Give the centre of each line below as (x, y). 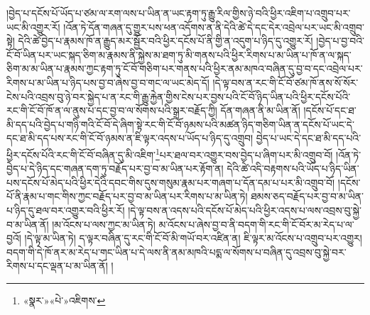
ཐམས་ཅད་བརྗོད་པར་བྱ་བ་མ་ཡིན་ (308, 196)
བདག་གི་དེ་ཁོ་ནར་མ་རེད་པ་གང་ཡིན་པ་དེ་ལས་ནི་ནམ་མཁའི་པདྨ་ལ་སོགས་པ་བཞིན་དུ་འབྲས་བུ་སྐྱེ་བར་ (176, 252)
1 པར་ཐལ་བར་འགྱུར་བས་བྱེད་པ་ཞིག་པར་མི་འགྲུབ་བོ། (244, 153)
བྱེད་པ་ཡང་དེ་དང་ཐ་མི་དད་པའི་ (309, 138)
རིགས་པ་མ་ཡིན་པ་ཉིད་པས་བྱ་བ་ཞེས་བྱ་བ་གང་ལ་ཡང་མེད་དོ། (108, 82)
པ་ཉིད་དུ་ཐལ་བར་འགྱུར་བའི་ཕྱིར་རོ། (66, 210)
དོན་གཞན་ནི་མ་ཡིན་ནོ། (260, 110)
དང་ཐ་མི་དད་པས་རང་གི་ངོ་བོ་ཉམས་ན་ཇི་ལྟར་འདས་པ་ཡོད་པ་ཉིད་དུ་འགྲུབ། (130, 138)
